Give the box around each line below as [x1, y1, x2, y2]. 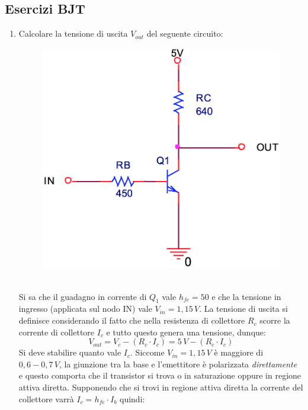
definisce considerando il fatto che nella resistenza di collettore [18, 314, 245, 327]
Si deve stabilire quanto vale [18, 346, 121, 359]
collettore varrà [18, 392, 74, 405]
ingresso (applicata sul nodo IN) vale [18, 302, 152, 315]
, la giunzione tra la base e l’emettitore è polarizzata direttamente [59, 357, 297, 370]
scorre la [259, 314, 290, 327]
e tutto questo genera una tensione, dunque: [106, 325, 266, 338]
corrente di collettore [18, 325, 95, 338]
